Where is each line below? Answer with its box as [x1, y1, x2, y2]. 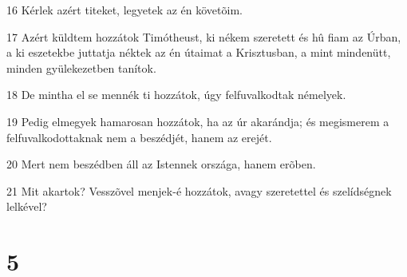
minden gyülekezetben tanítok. [6, 59, 156, 76]
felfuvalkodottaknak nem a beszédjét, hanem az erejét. [6, 129, 272, 145]
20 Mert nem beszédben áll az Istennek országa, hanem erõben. [6, 156, 316, 172]
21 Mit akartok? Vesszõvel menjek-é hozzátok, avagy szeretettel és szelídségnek [6, 182, 392, 199]
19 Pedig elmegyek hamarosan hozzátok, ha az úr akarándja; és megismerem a [6, 113, 389, 129]
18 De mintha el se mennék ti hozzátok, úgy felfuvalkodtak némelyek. [6, 86, 346, 103]
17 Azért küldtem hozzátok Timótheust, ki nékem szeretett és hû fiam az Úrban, [6, 28, 401, 45]
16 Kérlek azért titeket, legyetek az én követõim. [6, 2, 243, 18]
